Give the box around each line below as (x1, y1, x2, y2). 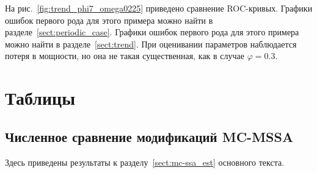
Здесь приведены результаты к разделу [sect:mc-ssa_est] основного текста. (5, 155, 285, 168)
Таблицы (5, 85, 76, 110)
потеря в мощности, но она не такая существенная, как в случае (5, 49, 245, 62)
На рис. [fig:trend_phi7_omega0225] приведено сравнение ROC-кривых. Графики (5, 2, 313, 14)
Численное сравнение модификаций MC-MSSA (5, 127, 294, 146)
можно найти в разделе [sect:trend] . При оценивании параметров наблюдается (5, 37, 297, 50)
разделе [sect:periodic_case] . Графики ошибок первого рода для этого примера (5, 26, 299, 38)
